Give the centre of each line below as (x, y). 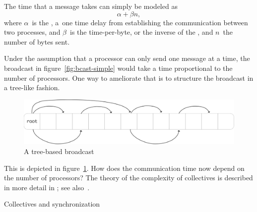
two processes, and (32, 32)
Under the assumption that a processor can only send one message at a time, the (127, 58)
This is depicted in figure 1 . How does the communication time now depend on (124, 168)
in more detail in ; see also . (47, 187)
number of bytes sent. (37, 41)
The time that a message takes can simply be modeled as (91, 6)
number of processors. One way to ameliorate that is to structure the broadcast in (129, 78)
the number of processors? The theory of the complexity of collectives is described (128, 178)
